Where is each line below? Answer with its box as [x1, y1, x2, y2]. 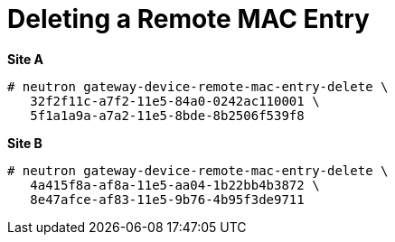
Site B [7, 135, 42, 151]
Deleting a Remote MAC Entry [7, 4, 370, 34]
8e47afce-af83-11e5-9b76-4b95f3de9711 [30, 191, 305, 207]
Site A [7, 51, 44, 67]
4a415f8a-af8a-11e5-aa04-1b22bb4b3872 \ [30, 177, 320, 192]
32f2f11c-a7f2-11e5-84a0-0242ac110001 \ [30, 93, 320, 108]
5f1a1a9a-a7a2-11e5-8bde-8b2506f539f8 [30, 107, 305, 123]
